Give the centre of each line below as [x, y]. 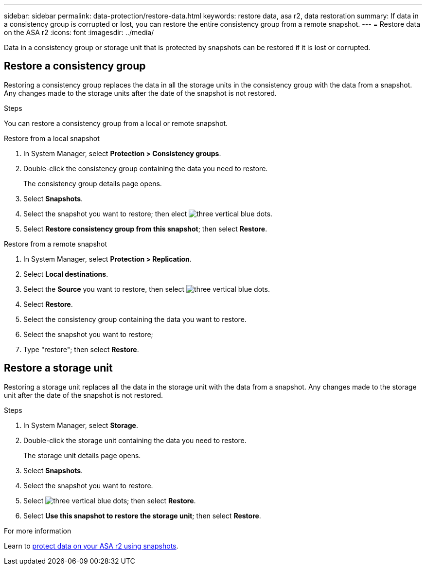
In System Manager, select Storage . [81, 425]
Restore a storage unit [58, 368]
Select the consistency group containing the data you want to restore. [135, 319]
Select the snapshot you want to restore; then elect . [148, 213]
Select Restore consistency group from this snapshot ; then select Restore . [145, 229]
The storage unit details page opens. [82, 455]
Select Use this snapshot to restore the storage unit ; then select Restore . [142, 516]
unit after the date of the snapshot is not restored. [84, 395]
